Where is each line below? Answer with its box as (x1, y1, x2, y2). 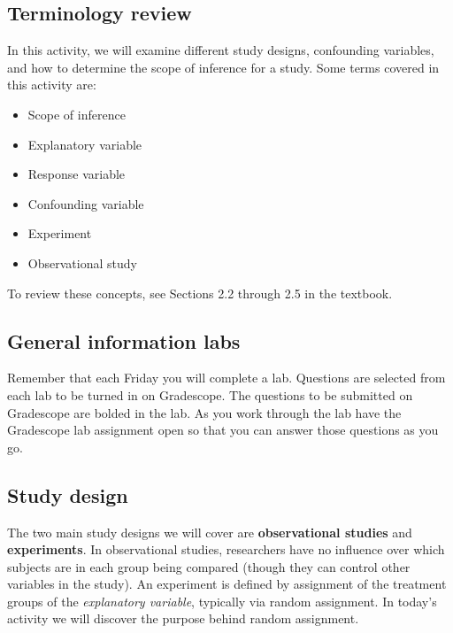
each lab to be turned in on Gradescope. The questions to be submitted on (7, 385, 413, 404)
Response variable (27, 165, 126, 183)
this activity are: (7, 75, 96, 94)
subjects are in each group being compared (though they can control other (7, 557, 411, 575)
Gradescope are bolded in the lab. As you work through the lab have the (7, 403, 402, 421)
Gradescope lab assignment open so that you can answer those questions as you (7, 421, 439, 439)
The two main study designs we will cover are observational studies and (7, 522, 412, 541)
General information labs (7, 327, 241, 354)
